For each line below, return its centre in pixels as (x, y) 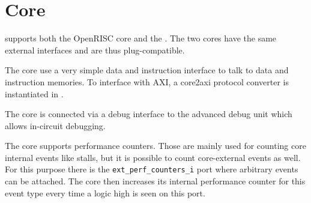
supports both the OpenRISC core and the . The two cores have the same (141, 38)
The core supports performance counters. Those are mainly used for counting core (155, 146)
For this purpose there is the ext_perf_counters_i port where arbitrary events (152, 169)
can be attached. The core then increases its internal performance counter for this (155, 181)
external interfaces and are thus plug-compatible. (95, 50)
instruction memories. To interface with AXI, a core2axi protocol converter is (147, 81)
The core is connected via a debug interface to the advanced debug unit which (149, 114)
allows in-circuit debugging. (55, 125)
